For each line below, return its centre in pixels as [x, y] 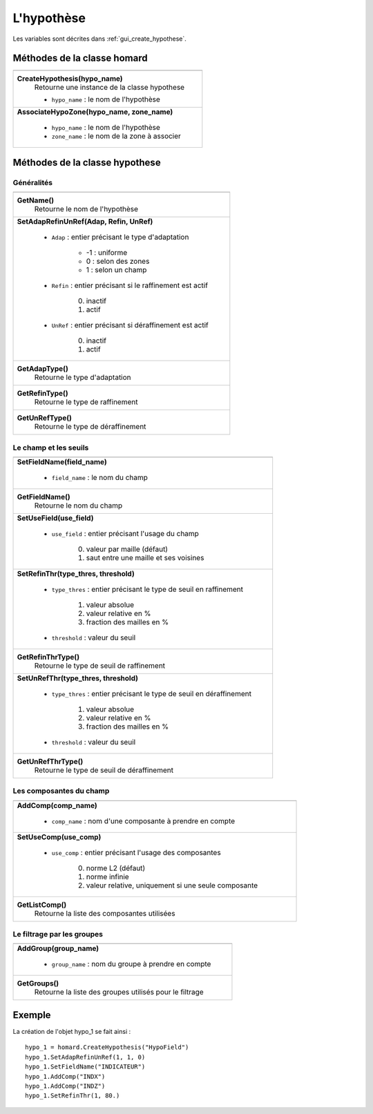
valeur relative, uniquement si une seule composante [172, 885]
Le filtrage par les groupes [58, 934]
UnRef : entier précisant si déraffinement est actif [130, 325]
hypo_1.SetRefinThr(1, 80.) [73, 1096]
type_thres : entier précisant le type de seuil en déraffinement [152, 693]
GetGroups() [38, 983]
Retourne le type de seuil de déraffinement [104, 770]
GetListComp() [42, 905]
